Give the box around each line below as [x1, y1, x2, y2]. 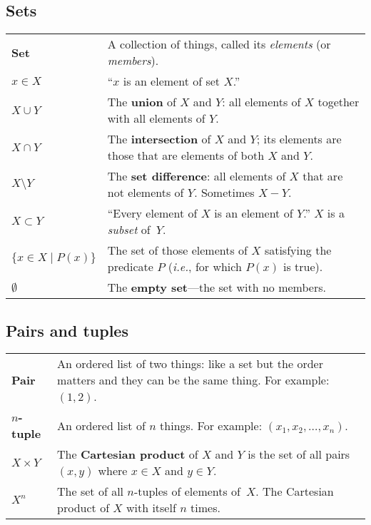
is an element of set [123, 73, 220, 90]
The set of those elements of [107, 242, 248, 259]
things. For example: [160, 417, 263, 434]
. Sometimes [194, 184, 255, 201]
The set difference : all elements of [107, 168, 286, 185]
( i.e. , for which [168, 258, 242, 275]
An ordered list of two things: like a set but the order [57, 355, 323, 372]
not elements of [107, 184, 184, 201]
